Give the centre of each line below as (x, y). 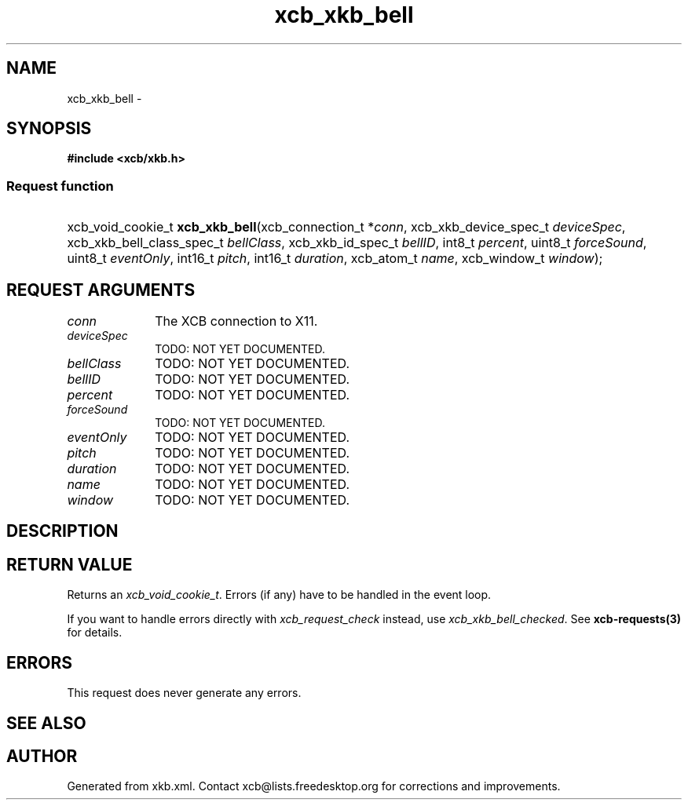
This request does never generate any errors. (184, 693)
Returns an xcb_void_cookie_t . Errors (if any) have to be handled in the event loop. (279, 595)
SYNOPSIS (49, 129)
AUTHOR (42, 756)
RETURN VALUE (70, 564)
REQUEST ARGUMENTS (101, 290)
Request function (60, 186)
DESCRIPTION (62, 531)
